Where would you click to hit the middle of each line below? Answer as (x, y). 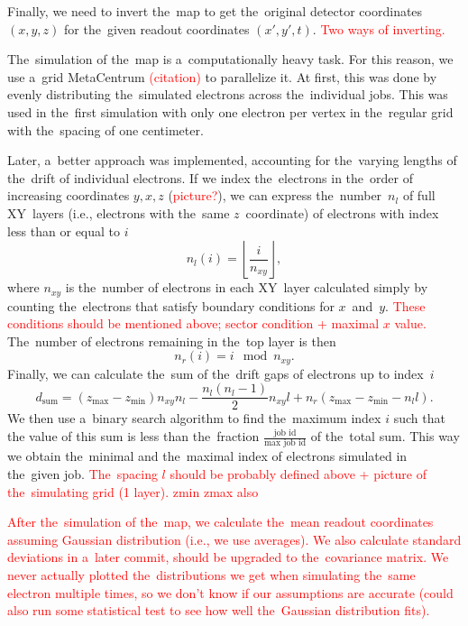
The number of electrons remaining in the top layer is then (172, 341)
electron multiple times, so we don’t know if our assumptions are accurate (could (230, 592)
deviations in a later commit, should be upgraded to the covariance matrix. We (228, 557)
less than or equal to (64, 230)
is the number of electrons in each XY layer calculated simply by (247, 287)
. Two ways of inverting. (379, 28)
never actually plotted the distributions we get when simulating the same (211, 574)
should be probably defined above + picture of (298, 473)
